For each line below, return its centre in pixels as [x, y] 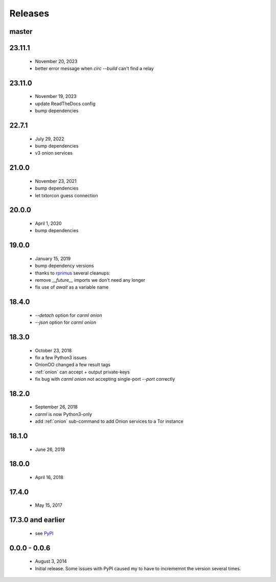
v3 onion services [54, 153]
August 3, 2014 [51, 562]
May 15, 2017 [49, 505]
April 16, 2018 [49, 477]
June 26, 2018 [50, 449]
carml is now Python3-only [63, 414]
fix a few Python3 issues [61, 357]
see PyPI [44, 533]
